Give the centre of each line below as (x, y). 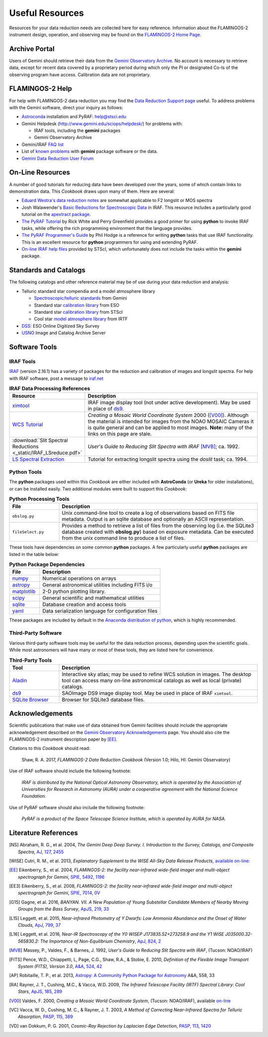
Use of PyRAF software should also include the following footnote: (77, 807)
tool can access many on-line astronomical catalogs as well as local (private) (152, 680)
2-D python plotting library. (74, 592)
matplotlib (24, 592)
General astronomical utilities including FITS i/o (98, 585)
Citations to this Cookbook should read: (50, 748)
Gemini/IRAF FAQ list (43, 144)
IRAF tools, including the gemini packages (77, 131)
